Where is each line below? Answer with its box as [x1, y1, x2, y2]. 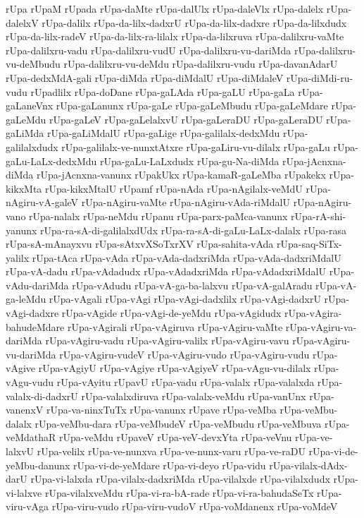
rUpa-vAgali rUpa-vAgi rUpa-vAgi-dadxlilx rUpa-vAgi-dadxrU [49, 291, 321, 306]
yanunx [6, 222, 37, 237]
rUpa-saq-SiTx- [277, 236, 342, 251]
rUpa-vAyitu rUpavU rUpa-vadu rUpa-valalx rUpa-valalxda [56, 375, 315, 390]
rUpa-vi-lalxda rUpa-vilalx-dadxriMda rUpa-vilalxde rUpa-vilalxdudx [30, 471, 330, 486]
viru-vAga [6, 499, 49, 514]
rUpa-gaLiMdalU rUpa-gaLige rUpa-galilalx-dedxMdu [46, 126, 280, 140]
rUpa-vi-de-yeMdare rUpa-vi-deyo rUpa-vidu [73, 457, 266, 472]
